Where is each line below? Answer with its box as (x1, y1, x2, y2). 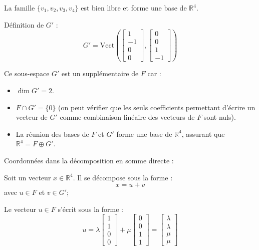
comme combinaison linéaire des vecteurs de (60, 112, 195, 122)
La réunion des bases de (16, 128, 89, 139)
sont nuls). (203, 112, 236, 122)
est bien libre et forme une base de (81, 3, 187, 13)
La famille (4, 3, 35, 13)
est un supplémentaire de (62, 68, 139, 79)
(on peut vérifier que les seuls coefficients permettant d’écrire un (58, 102, 255, 112)
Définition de (4, 19, 44, 30)
